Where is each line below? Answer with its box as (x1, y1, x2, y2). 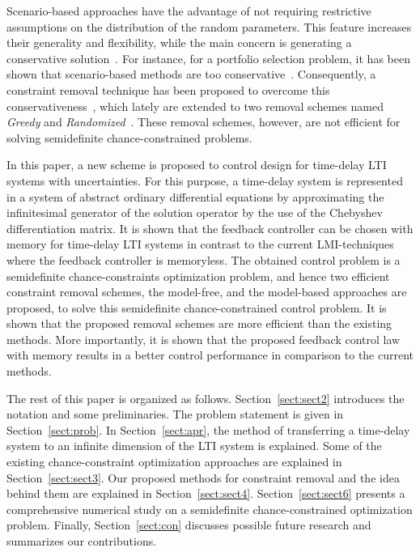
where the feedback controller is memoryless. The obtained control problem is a (6, 251, 401, 268)
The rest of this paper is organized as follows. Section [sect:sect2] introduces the (6, 389, 405, 406)
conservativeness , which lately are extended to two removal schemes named (6, 97, 384, 114)
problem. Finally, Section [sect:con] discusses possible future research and (6, 516, 371, 533)
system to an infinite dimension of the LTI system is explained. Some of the (6, 437, 382, 454)
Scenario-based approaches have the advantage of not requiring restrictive (6, 2, 371, 19)
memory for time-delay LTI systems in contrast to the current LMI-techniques (6, 236, 394, 253)
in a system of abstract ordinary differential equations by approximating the (6, 188, 384, 205)
